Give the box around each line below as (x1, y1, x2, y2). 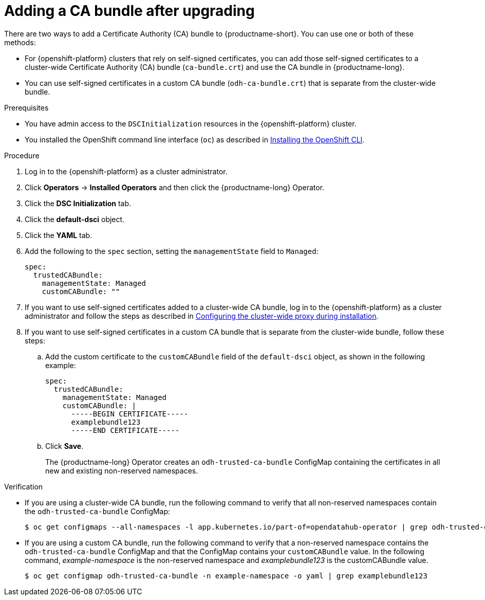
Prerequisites (4, 103, 49, 112)
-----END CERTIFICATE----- (71, 426, 180, 434)
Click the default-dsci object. (25, 214, 125, 224)
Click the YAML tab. (25, 230, 92, 240)
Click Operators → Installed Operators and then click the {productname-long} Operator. (25, 183, 325, 192)
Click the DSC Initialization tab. (25, 198, 132, 208)
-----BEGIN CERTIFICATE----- (71, 409, 189, 418)
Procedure (4, 151, 40, 160)
